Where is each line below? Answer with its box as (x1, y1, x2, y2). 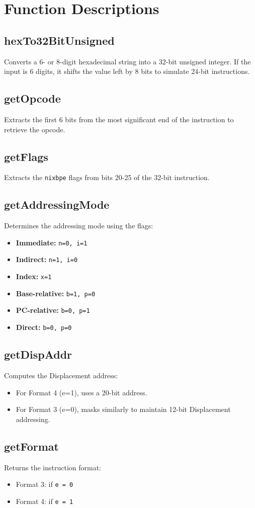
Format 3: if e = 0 (16, 479, 73, 489)
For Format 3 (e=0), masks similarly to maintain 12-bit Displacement (16, 404, 231, 414)
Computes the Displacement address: (4, 370, 118, 380)
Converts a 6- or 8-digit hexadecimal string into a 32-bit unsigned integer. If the (4, 56, 251, 66)
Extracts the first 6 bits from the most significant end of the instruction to (4, 114, 234, 124)
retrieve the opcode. (4, 124, 65, 134)
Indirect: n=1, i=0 (16, 254, 78, 265)
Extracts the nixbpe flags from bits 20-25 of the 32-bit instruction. (4, 172, 210, 183)
